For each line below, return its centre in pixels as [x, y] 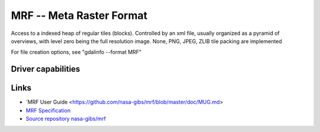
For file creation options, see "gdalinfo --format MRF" [76, 52]
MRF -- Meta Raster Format [79, 15]
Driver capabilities [46, 69]
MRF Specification [48, 110]
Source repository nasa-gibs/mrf [66, 119]
